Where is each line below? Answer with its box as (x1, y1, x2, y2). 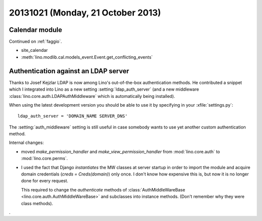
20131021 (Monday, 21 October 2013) (9, 7, 161, 18)
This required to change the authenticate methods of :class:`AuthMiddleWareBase (21, 187, 185, 192)
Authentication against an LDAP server (9, 67, 130, 75)
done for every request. (21, 178, 68, 184)
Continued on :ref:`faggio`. (9, 39, 62, 45)
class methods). (21, 200, 53, 206)
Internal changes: (9, 140, 44, 145)
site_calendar (21, 47, 48, 53)
